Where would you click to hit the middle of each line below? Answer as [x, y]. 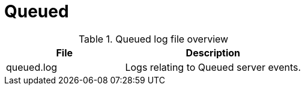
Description [213, 52]
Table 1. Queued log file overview [153, 39]
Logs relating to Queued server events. [213, 67]
